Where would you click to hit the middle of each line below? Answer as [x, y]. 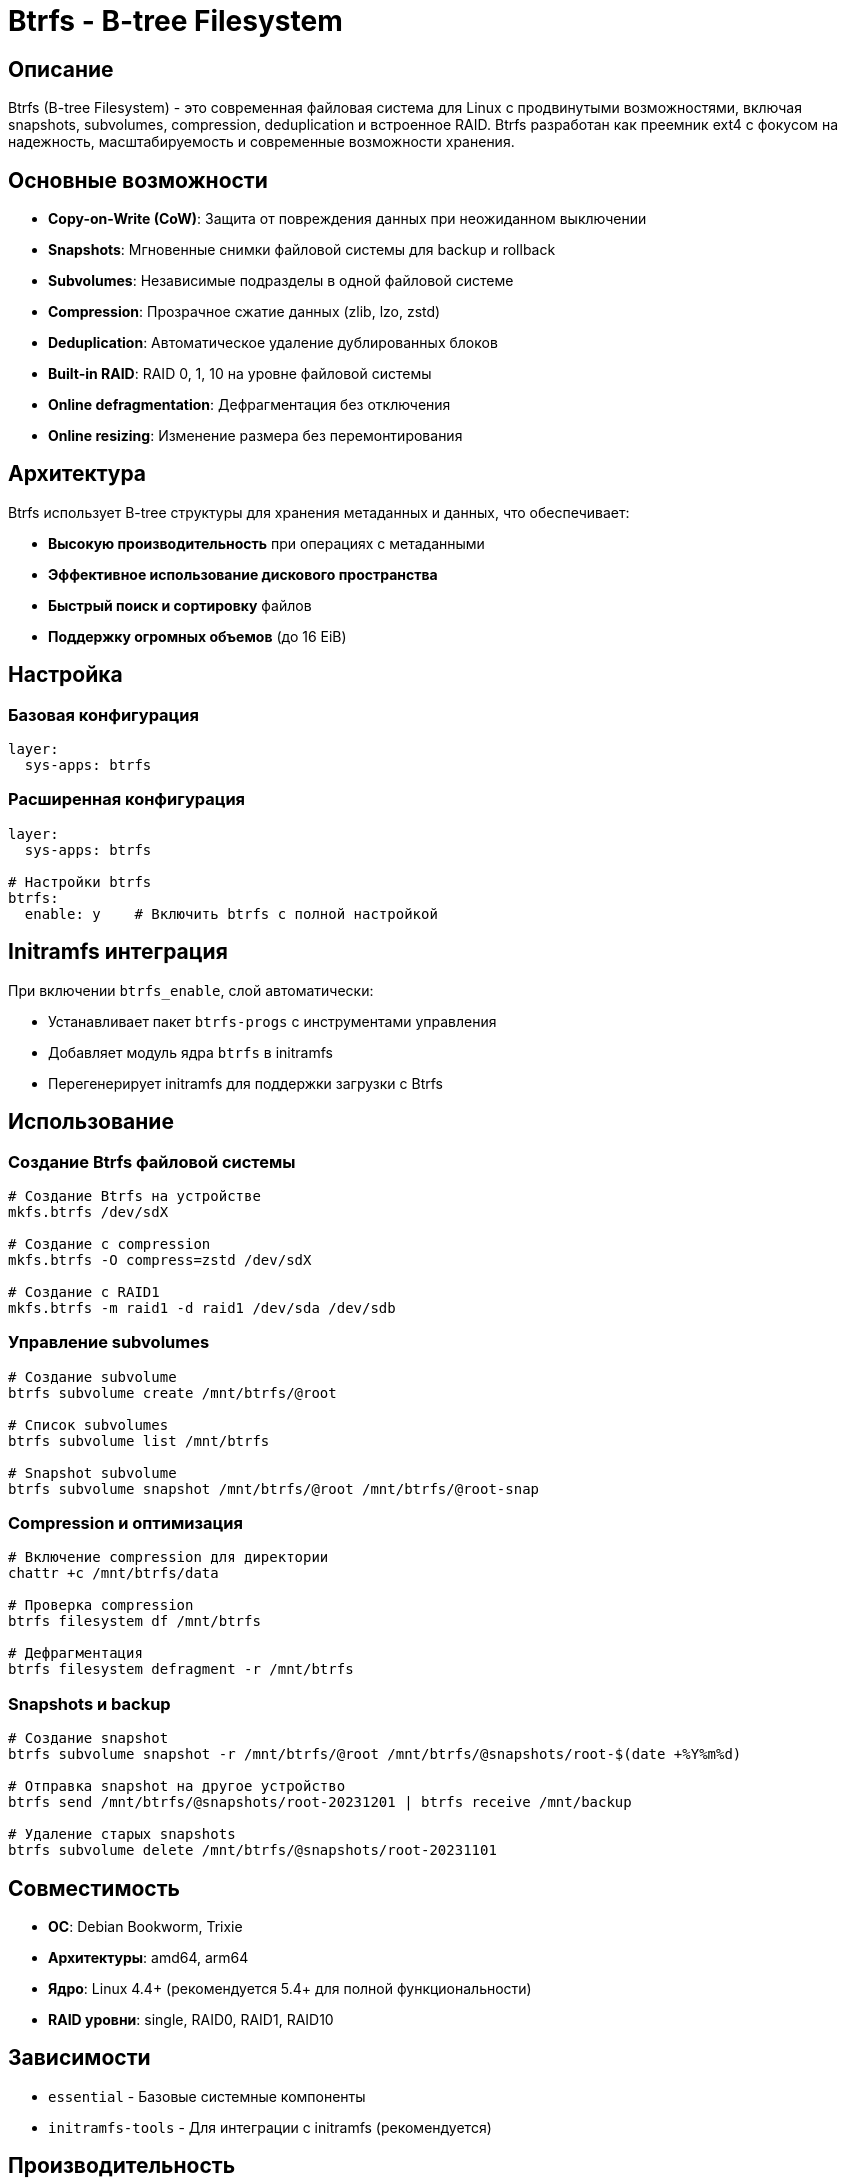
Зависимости [79, 2058]
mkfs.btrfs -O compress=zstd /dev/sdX [160, 1259]
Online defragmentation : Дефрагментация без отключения [249, 405]
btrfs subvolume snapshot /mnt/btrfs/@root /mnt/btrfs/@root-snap [274, 1488]
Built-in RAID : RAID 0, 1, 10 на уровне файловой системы [240, 374]
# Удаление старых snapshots [122, 1834]
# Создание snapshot [88, 1738]
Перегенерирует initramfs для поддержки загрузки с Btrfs [245, 1083]
